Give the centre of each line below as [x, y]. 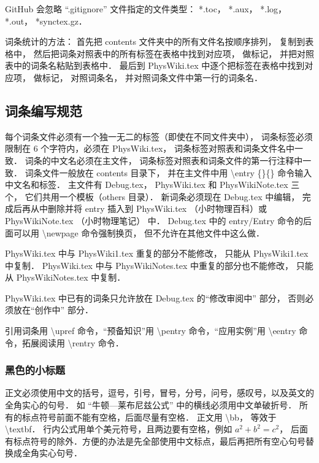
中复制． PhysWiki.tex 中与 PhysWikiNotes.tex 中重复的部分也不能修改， [149, 265]
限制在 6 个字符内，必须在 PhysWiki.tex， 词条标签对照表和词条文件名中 [150, 148]
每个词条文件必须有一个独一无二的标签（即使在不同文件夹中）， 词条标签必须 [159, 136]
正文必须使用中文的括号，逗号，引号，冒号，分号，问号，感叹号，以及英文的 [159, 393]
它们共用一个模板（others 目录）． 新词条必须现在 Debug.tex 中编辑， [162, 196]
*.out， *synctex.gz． [46, 21]
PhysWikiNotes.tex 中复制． [71, 277]
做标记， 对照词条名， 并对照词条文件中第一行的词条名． [148, 77]
